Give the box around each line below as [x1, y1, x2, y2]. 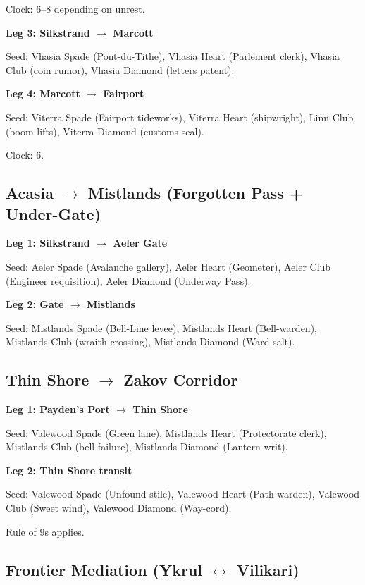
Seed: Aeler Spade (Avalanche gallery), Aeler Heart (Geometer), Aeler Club [6, 259, 331, 273]
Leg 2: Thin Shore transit [6, 462, 132, 477]
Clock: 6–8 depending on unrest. [6, 1, 145, 16]
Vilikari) [236, 558, 299, 580]
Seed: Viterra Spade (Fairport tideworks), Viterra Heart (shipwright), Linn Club [6, 109, 354, 124]
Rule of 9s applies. [6, 524, 85, 538]
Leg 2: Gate [6, 297, 64, 312]
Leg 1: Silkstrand [6, 235, 90, 250]
